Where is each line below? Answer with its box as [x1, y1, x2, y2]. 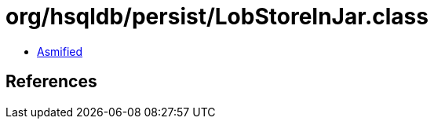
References [5, 72, 97, 92]
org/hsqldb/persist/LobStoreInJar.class [5, 3, 429, 30]
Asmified [37, 44, 83, 58]
